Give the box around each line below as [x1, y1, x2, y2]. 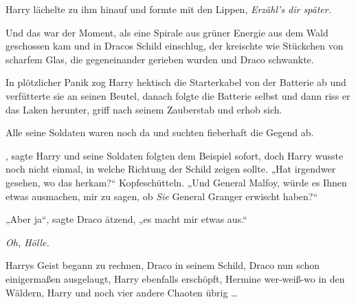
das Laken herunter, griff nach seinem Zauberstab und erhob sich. [5, 102, 282, 116]
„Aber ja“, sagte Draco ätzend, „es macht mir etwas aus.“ [5, 212, 247, 226]
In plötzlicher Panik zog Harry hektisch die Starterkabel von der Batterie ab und [5, 75, 346, 89]
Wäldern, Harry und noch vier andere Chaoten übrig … [5, 285, 238, 299]
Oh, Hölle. [5, 235, 49, 249]
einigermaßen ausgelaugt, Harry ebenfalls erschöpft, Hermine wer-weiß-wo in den [5, 271, 345, 285]
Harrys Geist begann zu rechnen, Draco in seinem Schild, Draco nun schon [5, 258, 320, 272]
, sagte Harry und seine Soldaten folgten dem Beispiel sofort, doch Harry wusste [5, 148, 344, 162]
